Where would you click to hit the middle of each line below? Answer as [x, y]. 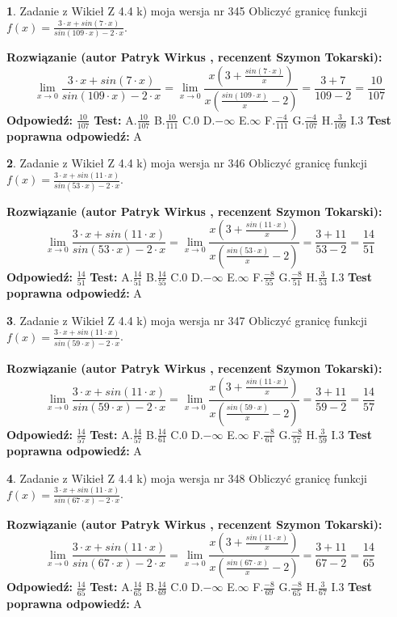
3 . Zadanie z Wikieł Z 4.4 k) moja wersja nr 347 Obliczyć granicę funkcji [187, 320]
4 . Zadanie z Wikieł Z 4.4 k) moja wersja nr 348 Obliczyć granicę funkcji [187, 478]
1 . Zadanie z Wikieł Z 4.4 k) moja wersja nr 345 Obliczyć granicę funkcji [187, 11]
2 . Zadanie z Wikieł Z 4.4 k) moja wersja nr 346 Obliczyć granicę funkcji [187, 163]
